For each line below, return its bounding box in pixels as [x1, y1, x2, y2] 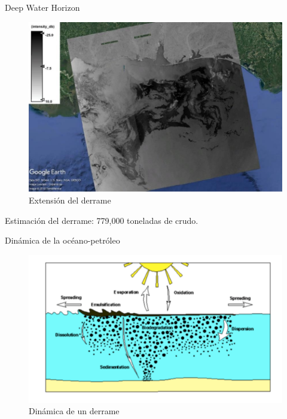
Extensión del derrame [29, 193, 111, 206]
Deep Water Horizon [5, 1, 80, 13]
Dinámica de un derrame [29, 405, 120, 417]
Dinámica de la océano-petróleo [5, 234, 120, 247]
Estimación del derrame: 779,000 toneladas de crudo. [5, 214, 199, 226]
